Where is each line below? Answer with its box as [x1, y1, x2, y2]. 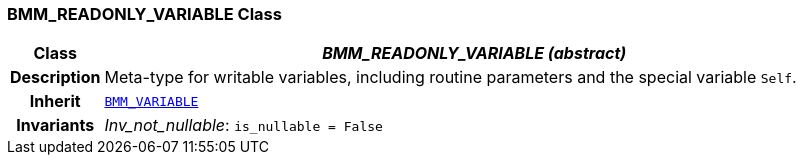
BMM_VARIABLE [104, 93, 199, 109]
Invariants [16, 115, 95, 136]
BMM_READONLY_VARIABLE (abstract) [322, 43, 627, 64]
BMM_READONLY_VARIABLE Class [7, 4, 282, 24]
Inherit [29, 91, 81, 112]
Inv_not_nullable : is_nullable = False [104, 115, 383, 136]
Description [10, 67, 101, 88]
